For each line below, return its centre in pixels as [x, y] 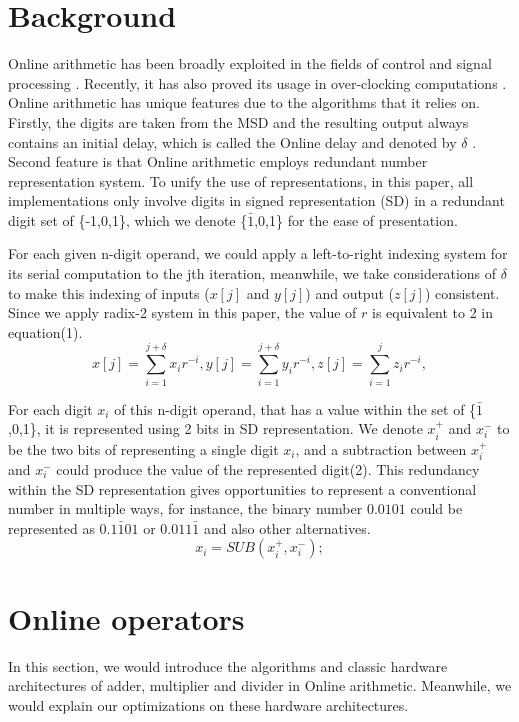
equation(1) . [45, 331]
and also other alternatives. [287, 527]
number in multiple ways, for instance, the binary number [185, 508]
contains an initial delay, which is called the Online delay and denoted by [232, 141]
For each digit [50, 408]
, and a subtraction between [381, 448]
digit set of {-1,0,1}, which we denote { [128, 219]
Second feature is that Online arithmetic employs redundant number [218, 161]
